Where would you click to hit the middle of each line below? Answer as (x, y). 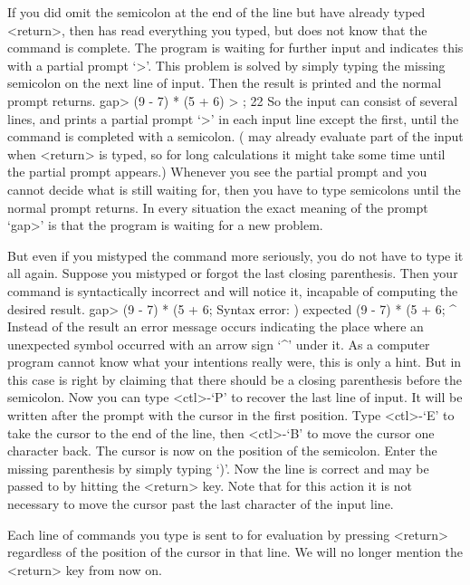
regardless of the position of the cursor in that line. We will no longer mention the (235, 552)
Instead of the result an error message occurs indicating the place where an (216, 326)
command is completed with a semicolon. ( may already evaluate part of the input (235, 136)
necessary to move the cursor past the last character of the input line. (201, 504)
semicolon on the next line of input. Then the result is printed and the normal (225, 83)
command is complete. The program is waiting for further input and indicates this (235, 48)
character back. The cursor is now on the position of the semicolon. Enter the (222, 451)
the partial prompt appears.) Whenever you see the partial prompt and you (217, 172)
